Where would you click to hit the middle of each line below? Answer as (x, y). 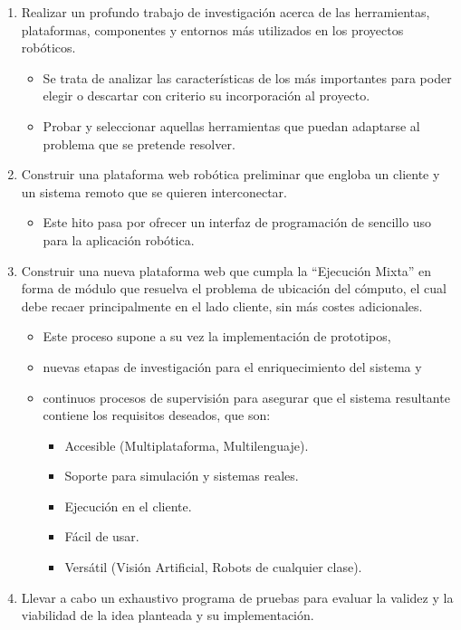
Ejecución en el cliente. (128, 506)
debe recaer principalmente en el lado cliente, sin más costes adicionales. (222, 305)
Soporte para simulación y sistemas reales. (182, 476)
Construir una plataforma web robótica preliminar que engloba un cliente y (230, 174)
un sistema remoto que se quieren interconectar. (154, 191)
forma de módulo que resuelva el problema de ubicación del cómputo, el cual (234, 288)
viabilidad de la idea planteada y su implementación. (168, 615)
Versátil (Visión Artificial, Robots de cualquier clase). (213, 567)
